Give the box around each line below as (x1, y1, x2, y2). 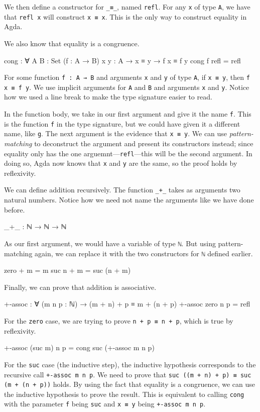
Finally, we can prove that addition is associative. (4, 281, 157, 292)
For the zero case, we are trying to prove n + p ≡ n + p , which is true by (4, 316, 233, 326)
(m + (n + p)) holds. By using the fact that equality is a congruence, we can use (4, 379, 255, 389)
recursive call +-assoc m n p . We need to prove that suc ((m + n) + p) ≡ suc (4, 369, 251, 379)
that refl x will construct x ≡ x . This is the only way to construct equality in (4, 11, 247, 22)
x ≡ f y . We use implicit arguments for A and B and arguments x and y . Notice (4, 81, 249, 92)
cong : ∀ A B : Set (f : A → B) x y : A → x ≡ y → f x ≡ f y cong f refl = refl (4, 55, 241, 65)
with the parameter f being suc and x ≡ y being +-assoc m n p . (4, 398, 206, 409)
